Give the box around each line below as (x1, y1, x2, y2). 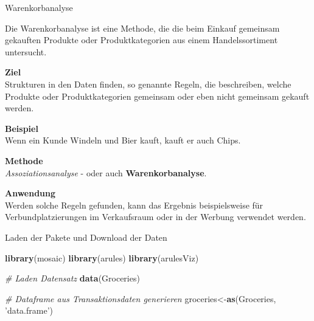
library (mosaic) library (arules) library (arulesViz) (5, 251, 199, 264)
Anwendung (5, 187, 56, 199)
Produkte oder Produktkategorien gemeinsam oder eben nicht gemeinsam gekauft (5, 89, 310, 102)
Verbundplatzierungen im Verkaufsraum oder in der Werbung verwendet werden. (5, 210, 306, 223)
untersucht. (5, 45, 47, 58)
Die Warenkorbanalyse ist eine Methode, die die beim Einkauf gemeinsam (5, 21, 280, 34)
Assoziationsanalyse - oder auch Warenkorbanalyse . (5, 166, 207, 179)
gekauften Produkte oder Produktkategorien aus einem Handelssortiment (5, 33, 278, 46)
